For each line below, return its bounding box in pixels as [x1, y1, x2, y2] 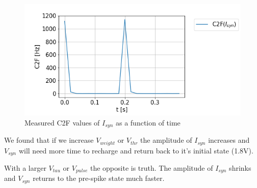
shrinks [229, 162, 251, 173]
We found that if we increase [4, 135, 94, 145]
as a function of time [115, 117, 181, 128]
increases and [208, 135, 250, 145]
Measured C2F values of [24, 117, 100, 128]
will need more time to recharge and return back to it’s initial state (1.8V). [18, 145, 253, 155]
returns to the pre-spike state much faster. [33, 173, 165, 183]
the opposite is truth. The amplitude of [90, 162, 213, 173]
